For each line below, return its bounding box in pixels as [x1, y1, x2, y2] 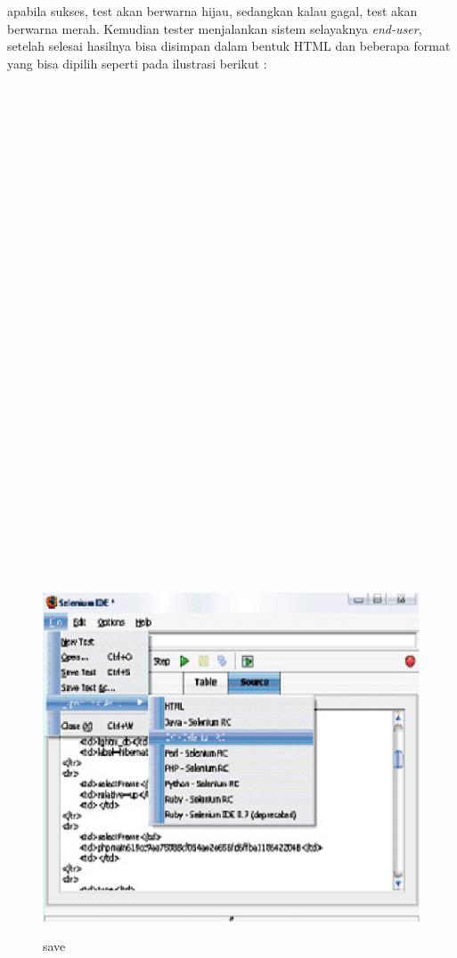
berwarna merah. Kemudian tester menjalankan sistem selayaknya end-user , [7, 19, 422, 37]
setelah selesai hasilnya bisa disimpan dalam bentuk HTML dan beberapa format [7, 37, 451, 55]
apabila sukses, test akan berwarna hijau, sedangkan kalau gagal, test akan [7, 2, 418, 20]
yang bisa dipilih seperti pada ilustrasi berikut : [7, 53, 267, 72]
